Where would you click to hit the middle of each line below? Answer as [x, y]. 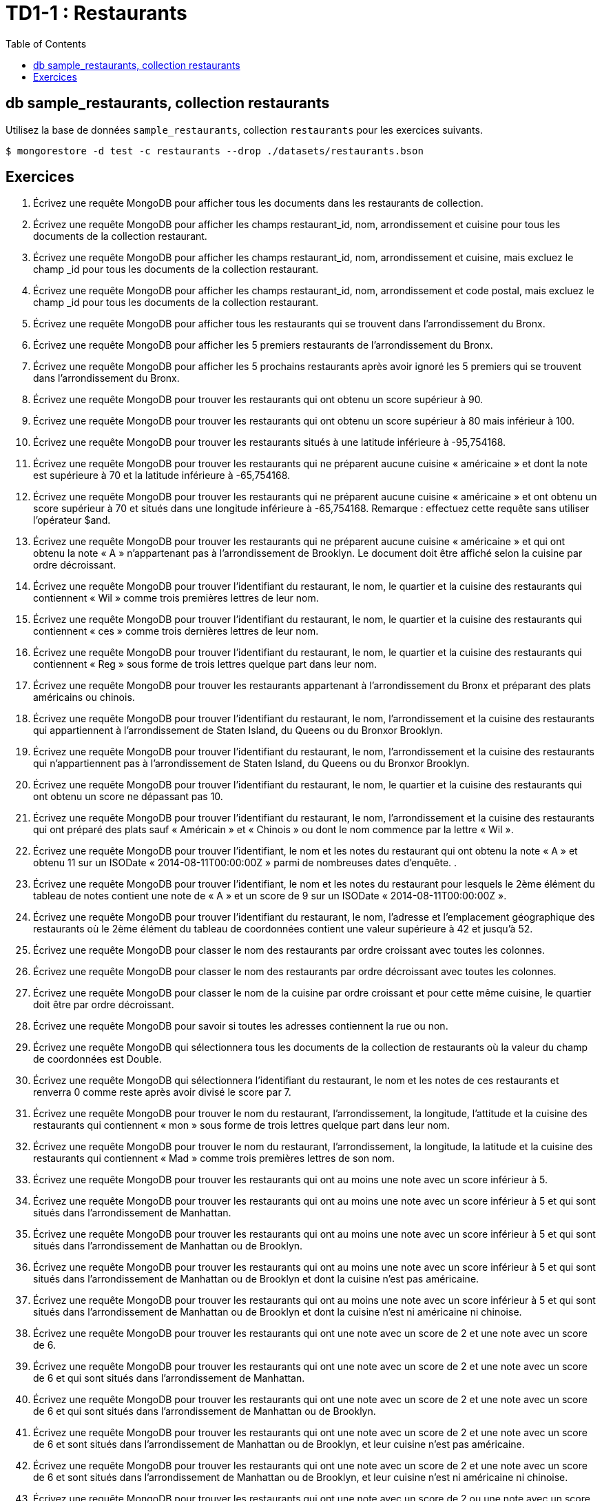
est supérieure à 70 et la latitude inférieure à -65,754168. [162, 476]
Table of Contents [46, 43]
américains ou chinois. [84, 697]
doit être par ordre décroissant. [104, 1005]
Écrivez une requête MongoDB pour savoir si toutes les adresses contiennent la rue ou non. [241, 1026]
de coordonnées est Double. [97, 1059]
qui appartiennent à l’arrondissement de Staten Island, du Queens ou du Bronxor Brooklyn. [238, 731]
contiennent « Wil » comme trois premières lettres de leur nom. [176, 598]
